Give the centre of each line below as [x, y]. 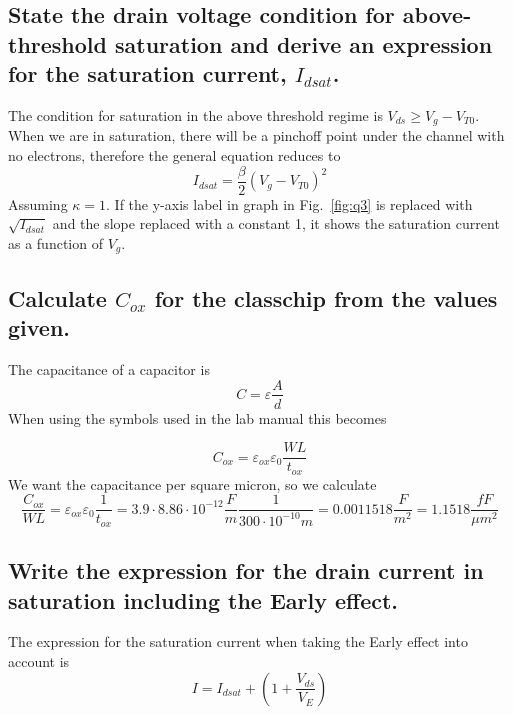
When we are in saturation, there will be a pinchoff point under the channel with [256, 135]
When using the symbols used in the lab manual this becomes [197, 417]
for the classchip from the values [326, 297]
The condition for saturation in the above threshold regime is [195, 114]
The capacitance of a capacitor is [109, 368]
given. [39, 327]
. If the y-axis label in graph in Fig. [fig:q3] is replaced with [289, 203]
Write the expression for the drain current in [246, 570]
